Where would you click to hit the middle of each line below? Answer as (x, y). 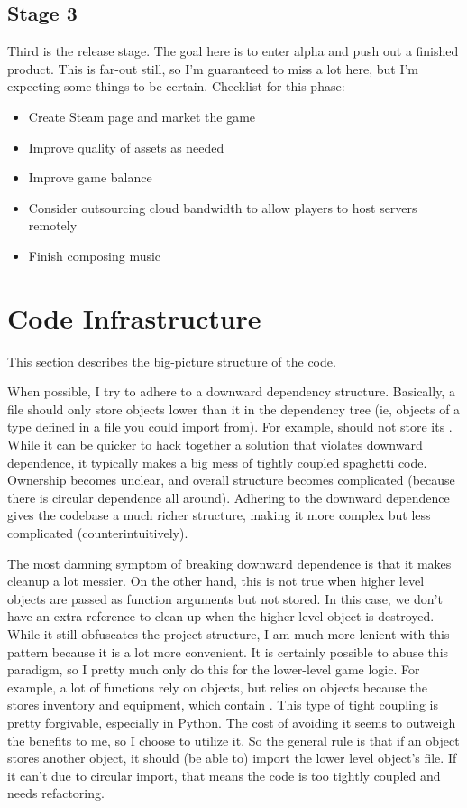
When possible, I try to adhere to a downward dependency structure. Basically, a (231, 391)
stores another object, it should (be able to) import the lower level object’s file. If (232, 758)
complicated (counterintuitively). (98, 533)
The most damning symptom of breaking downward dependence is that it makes (229, 563)
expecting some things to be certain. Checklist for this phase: (176, 86)
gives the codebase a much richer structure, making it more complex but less (219, 515)
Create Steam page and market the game (142, 116)
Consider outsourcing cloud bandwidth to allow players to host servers (223, 207)
